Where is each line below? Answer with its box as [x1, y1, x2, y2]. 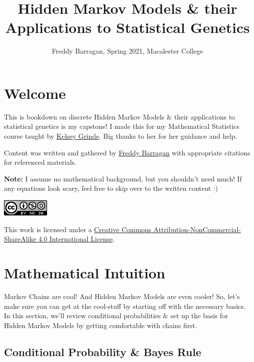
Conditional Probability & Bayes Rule [4, 344, 202, 359]
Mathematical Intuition [4, 262, 165, 282]
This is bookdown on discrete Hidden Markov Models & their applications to [4, 111, 235, 121]
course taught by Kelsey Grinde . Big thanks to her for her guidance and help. [4, 131, 237, 141]
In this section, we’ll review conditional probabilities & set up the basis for [4, 310, 229, 321]
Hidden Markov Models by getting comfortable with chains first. [4, 320, 197, 330]
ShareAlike [4, 234, 36, 244]
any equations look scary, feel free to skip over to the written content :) [4, 183, 218, 193]
